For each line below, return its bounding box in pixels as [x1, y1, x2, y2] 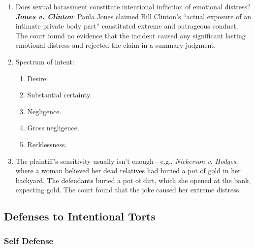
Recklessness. [27, 139, 67, 149]
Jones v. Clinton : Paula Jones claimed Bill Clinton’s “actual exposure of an [15, 11, 251, 21]
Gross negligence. [27, 123, 79, 133]
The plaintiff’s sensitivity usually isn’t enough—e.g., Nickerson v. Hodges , [15, 155, 238, 166]
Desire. [27, 73, 48, 83]
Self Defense [4, 234, 54, 247]
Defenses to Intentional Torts [4, 209, 156, 224]
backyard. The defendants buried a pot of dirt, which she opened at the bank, [15, 175, 251, 185]
